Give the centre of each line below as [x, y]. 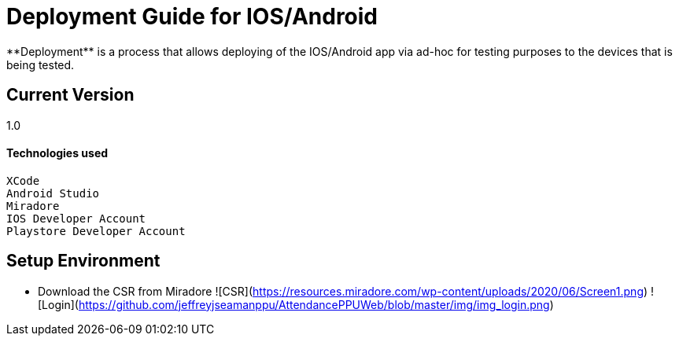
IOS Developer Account [76, 218]
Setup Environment [83, 261]
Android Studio [53, 193]
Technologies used [57, 153]
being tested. [41, 64]
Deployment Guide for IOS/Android [192, 17]
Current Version [70, 95]
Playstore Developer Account [96, 231]
